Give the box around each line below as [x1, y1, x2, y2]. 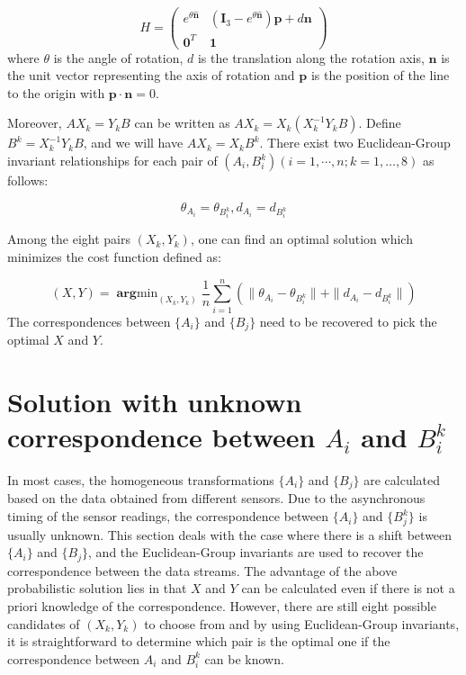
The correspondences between [7, 311, 171, 330]
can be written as [134, 113, 230, 132]
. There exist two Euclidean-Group [259, 133, 451, 152]
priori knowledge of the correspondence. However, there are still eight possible [7, 597, 436, 616]
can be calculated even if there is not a [241, 579, 455, 598]
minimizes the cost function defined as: [7, 247, 221, 265]
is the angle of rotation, [53, 48, 184, 67]
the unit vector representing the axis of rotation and [7, 66, 295, 85]
